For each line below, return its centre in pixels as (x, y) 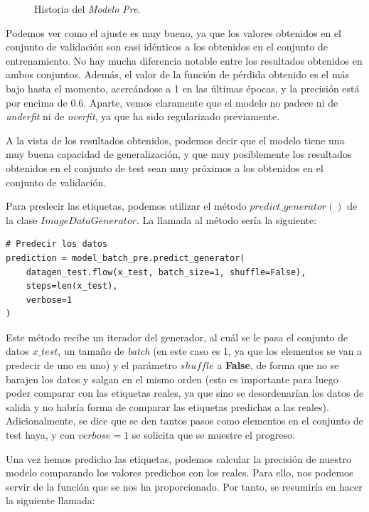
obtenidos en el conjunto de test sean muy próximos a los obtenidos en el (165, 167)
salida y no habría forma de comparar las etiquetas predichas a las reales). (167, 406)
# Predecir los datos (57, 244)
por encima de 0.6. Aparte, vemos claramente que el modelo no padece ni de (172, 102)
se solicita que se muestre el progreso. (213, 435)
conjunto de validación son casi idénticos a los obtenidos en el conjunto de (167, 47)
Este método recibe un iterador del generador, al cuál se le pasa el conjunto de (177, 337)
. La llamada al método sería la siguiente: (227, 219)
